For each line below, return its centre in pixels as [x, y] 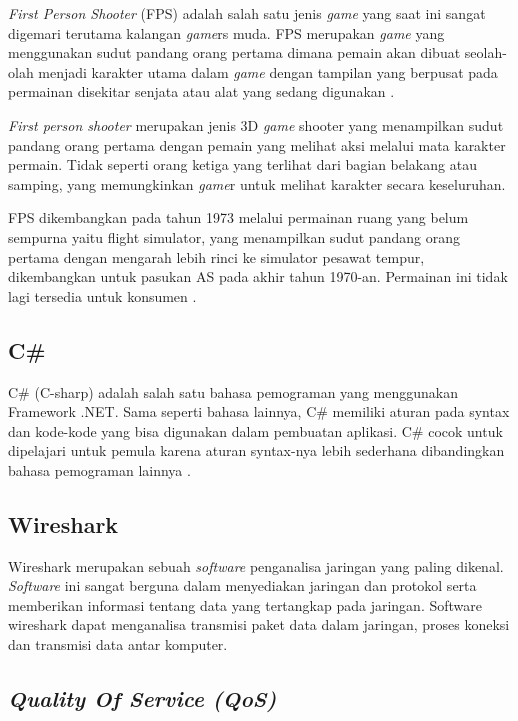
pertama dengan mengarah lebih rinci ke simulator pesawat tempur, [216, 256]
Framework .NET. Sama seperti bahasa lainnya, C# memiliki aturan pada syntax [259, 411]
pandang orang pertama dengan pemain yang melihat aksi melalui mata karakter [257, 144]
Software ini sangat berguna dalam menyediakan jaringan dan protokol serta [242, 585]
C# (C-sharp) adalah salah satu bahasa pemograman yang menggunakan [233, 391]
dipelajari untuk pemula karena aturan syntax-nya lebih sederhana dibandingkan [256, 450]
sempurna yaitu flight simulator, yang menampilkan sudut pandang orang [234, 236]
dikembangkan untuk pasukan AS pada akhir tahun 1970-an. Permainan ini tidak [258, 276]
